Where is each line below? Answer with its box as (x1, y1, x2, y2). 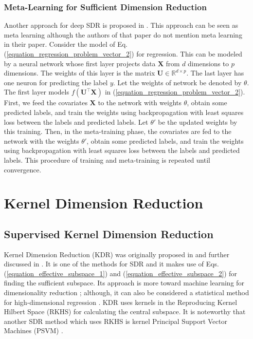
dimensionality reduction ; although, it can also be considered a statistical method (4, 287, 249, 298)
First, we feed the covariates (4, 97, 88, 108)
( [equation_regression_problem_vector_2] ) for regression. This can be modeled (4, 49, 242, 58)
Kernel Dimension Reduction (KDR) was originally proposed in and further (4, 249, 230, 259)
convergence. (4, 164, 41, 174)
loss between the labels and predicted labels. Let (4, 116, 148, 127)
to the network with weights (98, 97, 181, 108)
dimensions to (188, 58, 229, 68)
